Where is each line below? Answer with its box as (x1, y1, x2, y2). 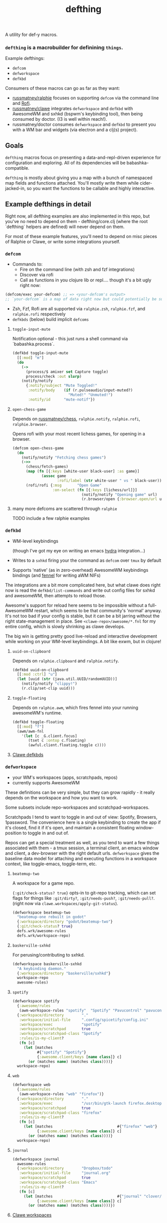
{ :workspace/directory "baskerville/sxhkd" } (17, 971, 111, 976)
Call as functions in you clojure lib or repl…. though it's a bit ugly (19, 277, 152, 283)
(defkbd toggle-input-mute (12, 351, 69, 356)
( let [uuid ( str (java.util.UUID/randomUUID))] (17, 677, 118, 682)
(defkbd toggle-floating (12, 720, 64, 725)
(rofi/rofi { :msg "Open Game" (25, 483, 102, 488)
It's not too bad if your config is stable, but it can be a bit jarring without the (5, 613, 160, 619)
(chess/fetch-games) (25, 464, 69, 470)
